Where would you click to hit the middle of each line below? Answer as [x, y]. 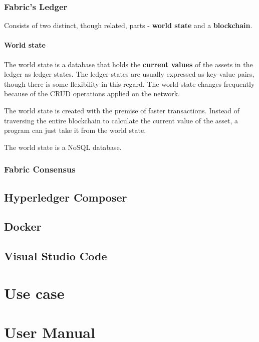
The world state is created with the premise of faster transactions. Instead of [122, 110]
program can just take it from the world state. [75, 130]
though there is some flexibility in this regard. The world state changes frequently [129, 83]
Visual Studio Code [56, 256]
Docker [23, 226]
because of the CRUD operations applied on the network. [92, 94]
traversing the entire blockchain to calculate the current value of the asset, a [121, 120]
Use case [34, 293]
